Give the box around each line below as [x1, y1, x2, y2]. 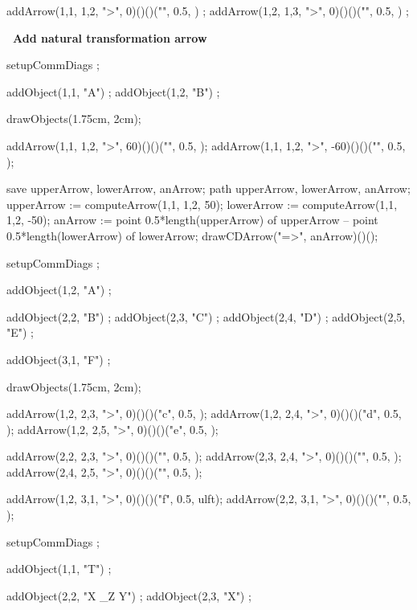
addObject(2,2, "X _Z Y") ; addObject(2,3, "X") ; [6, 587, 251, 604]
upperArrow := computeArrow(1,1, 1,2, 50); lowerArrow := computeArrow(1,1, [6, 195, 398, 212]
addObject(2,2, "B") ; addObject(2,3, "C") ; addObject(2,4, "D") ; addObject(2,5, [6, 308, 406, 325]
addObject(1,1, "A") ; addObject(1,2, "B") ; [6, 83, 220, 100]
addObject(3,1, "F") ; [6, 350, 111, 367]
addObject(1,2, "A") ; [6, 281, 112, 298]
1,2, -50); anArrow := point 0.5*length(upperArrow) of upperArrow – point [6, 211, 378, 228]
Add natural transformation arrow [13, 29, 207, 46]
